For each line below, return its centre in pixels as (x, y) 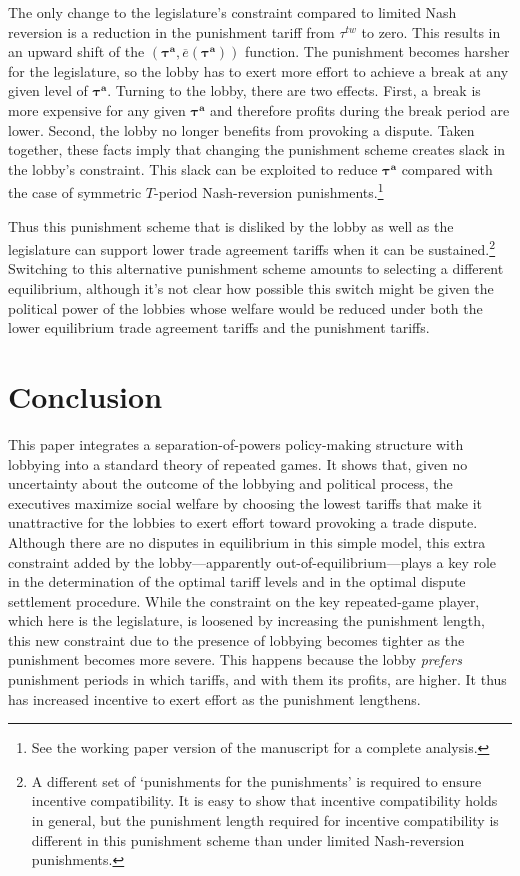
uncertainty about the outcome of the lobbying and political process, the (230, 483)
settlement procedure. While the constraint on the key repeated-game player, (244, 600)
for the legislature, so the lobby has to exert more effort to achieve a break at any (258, 70)
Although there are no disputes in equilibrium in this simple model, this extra (247, 541)
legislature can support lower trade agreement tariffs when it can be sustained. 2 (252, 247)
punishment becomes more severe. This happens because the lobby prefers (235, 659)
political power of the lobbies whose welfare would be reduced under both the (245, 307)
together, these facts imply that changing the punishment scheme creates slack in (257, 149)
